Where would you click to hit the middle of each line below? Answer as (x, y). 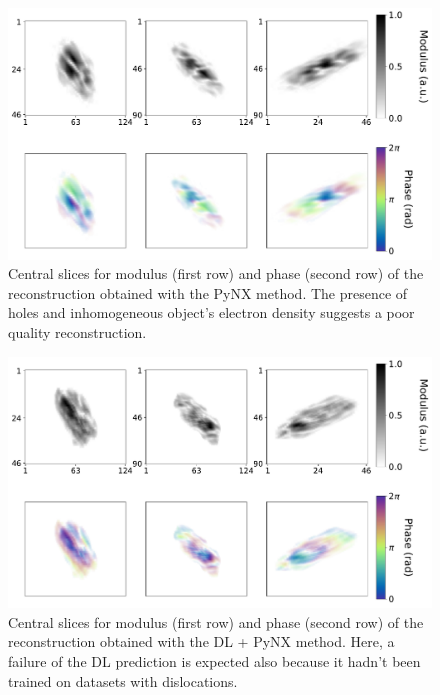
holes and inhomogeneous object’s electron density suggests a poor (211, 312)
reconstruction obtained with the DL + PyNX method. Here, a (201, 641)
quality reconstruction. (77, 331)
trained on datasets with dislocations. (123, 680)
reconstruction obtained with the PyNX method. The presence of (208, 292)
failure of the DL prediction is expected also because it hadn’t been (214, 660)
